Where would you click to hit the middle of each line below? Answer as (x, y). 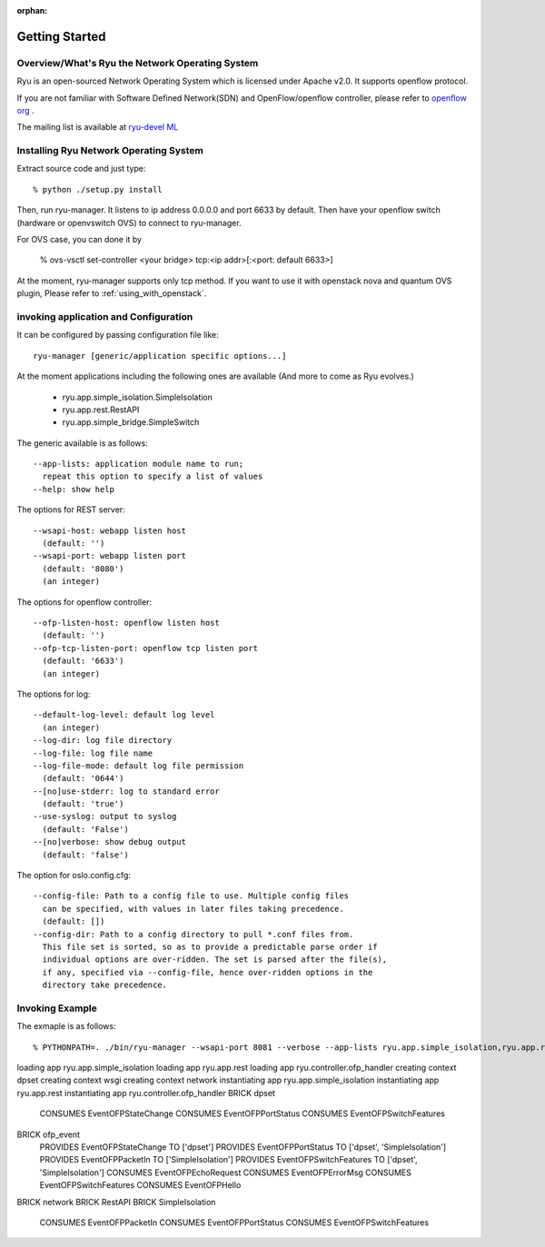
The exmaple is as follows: (66, 1026)
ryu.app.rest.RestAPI (101, 410)
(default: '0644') (83, 778)
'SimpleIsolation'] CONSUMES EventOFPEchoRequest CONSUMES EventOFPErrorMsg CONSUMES (226, 1173)
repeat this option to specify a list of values (153, 476)
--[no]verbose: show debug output (109, 842)
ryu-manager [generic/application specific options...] (160, 356)
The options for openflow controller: (84, 602)
